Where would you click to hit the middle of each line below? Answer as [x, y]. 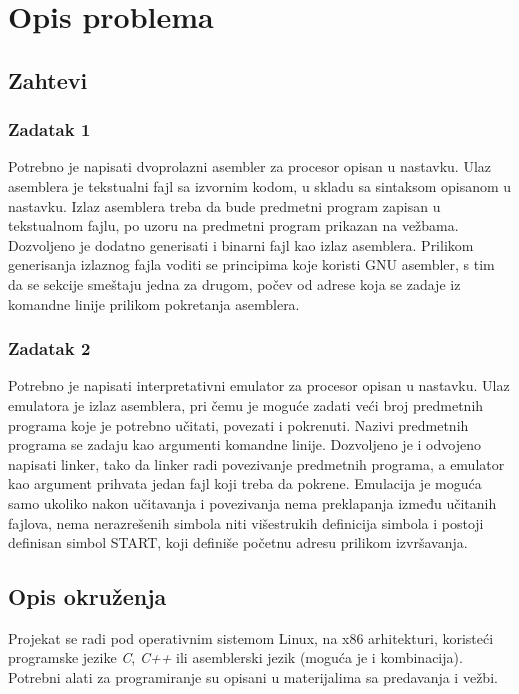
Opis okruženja [87, 596]
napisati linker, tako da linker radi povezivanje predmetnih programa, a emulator [256, 463]
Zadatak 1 [49, 129]
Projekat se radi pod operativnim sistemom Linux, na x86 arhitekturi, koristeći [251, 637]
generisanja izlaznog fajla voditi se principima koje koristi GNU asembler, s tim [251, 264]
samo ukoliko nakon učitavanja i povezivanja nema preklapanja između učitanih [252, 502]
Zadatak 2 [49, 348]
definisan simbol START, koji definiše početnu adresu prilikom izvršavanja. [238, 542]
